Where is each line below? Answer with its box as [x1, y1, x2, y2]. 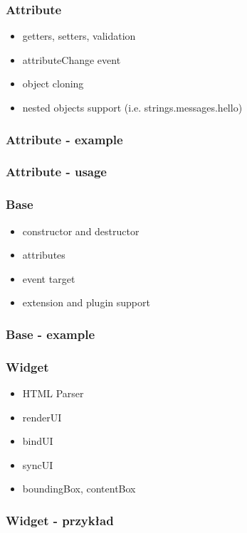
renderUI [22, 409, 62, 424]
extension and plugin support [22, 295, 150, 310]
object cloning [22, 76, 84, 91]
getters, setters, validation [22, 28, 136, 43]
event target [22, 271, 75, 286]
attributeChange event [22, 52, 121, 67]
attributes [22, 247, 65, 262]
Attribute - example [6, 130, 123, 148]
